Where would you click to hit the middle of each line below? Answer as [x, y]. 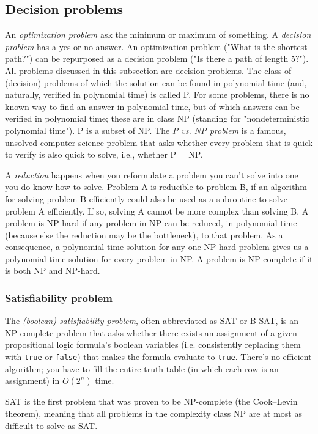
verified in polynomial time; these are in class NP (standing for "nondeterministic [157, 118]
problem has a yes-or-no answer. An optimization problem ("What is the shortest [156, 46]
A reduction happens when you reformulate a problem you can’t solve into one [152, 175]
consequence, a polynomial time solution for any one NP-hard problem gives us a [157, 247]
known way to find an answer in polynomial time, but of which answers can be [152, 106]
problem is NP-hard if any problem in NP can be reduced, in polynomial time [151, 223]
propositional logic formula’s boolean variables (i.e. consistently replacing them [153, 344]
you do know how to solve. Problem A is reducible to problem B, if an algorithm [156, 187]
